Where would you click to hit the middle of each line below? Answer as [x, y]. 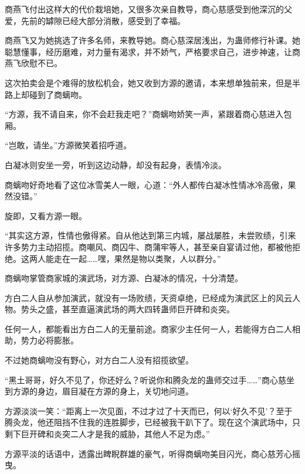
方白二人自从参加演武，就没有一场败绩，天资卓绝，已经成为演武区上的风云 [148, 297]
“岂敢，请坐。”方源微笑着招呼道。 [68, 145]
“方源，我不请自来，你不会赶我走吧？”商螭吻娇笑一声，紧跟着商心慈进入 [144, 114]
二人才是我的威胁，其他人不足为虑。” [140, 434]
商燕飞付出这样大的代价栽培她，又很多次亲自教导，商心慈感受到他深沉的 [144, 9]
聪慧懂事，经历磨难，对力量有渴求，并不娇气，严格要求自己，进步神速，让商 [152, 51]
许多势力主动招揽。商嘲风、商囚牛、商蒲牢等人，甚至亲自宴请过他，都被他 [148, 246]
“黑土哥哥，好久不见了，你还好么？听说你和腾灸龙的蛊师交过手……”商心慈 [145, 379]
